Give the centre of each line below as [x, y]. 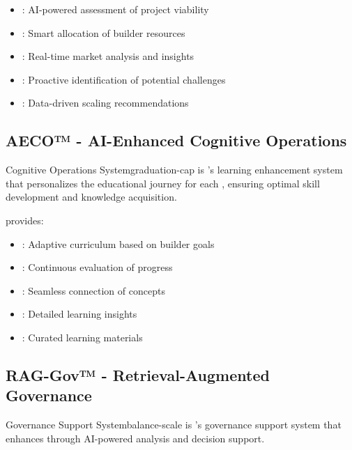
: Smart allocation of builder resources [104, 32]
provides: [25, 220]
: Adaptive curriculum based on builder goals [118, 243]
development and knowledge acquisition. [91, 197]
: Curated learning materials [82, 337]
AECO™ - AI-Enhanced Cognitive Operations [176, 140]
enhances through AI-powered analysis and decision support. [135, 438]
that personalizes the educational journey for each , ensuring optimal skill [163, 183]
